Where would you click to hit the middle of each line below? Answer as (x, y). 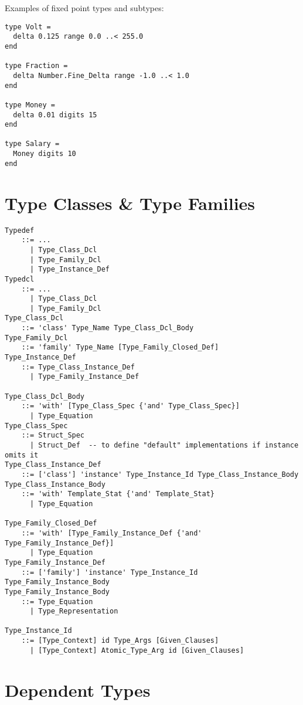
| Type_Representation (74, 611)
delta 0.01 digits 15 (55, 115)
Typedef (20, 230)
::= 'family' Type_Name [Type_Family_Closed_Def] (120, 348)
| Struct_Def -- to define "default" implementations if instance (164, 445)
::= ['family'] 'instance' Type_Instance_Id (110, 572)
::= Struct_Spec (53, 435)
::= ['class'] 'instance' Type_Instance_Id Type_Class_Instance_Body (160, 474)
